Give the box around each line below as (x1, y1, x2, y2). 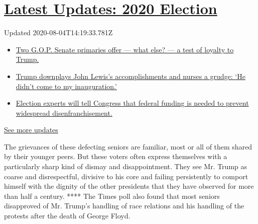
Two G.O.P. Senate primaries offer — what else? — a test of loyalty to (16, 44, 234, 54)
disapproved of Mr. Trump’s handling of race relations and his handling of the (4, 200, 244, 211)
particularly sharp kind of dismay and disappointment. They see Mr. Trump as (4, 161, 247, 172)
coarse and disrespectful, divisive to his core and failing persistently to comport (4, 171, 248, 181)
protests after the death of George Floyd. (4, 210, 131, 221)
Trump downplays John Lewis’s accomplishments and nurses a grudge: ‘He (16, 70, 245, 81)
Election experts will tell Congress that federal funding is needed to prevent (16, 98, 249, 108)
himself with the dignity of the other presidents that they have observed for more (4, 181, 254, 191)
